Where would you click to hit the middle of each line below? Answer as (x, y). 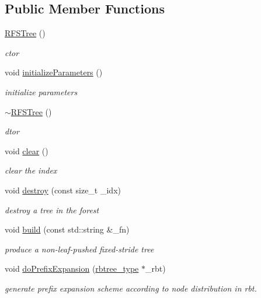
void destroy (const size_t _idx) (63, 190)
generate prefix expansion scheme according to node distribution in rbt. (131, 288)
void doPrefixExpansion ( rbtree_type (72, 268)
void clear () (27, 150)
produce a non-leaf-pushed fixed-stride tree (79, 249)
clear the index (31, 170)
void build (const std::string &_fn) (67, 229)
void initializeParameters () (54, 72)
